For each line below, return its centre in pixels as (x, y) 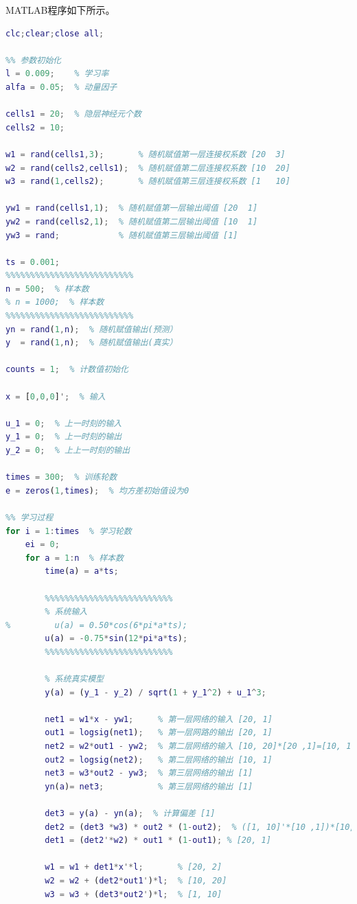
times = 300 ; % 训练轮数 (61, 477)
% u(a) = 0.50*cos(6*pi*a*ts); (96, 625)
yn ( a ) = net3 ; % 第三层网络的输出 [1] (149, 786)
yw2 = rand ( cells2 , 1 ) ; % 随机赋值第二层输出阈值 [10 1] (132, 221)
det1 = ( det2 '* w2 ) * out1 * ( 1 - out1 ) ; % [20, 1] (158, 841)
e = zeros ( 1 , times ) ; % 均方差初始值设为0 (97, 490)
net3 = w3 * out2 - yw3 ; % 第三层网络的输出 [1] (149, 773)
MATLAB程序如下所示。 (60, 10)
